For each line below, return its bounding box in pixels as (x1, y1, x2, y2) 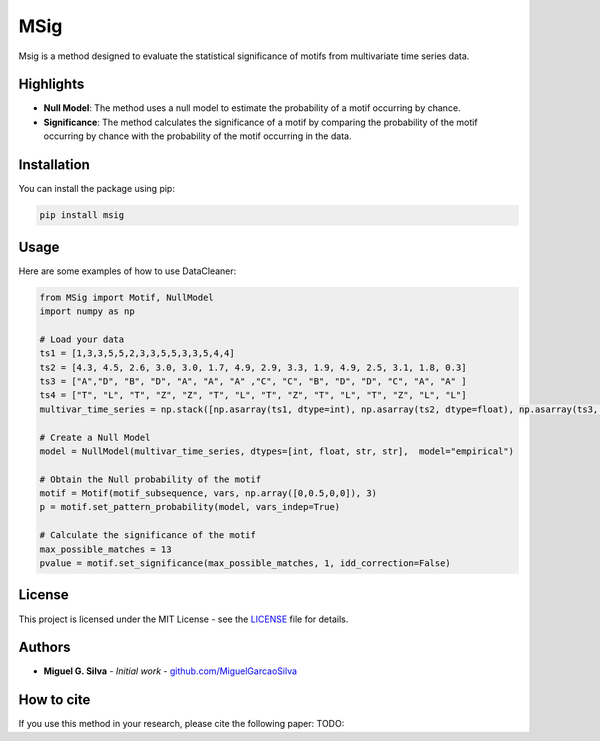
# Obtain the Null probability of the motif (39, 473, 262, 485)
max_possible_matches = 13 (39, 543, 172, 555)
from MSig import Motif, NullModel (39, 291, 214, 303)
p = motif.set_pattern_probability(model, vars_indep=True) (39, 501, 341, 513)
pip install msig (39, 210, 125, 221)
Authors (18, 639, 71, 656)
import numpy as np (39, 306, 135, 317)
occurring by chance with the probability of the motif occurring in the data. (43, 130, 352, 142)
